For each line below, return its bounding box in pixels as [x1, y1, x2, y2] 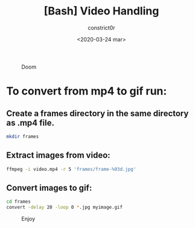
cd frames [6, 199, 31, 205]
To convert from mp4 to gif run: [6, 84, 167, 98]
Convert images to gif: [6, 182, 92, 193]
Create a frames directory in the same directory [6, 108, 189, 119]
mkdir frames [6, 134, 39, 140]
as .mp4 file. [6, 117, 54, 128]
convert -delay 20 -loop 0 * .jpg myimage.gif [6, 205, 123, 211]
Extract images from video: [6, 150, 110, 161]
